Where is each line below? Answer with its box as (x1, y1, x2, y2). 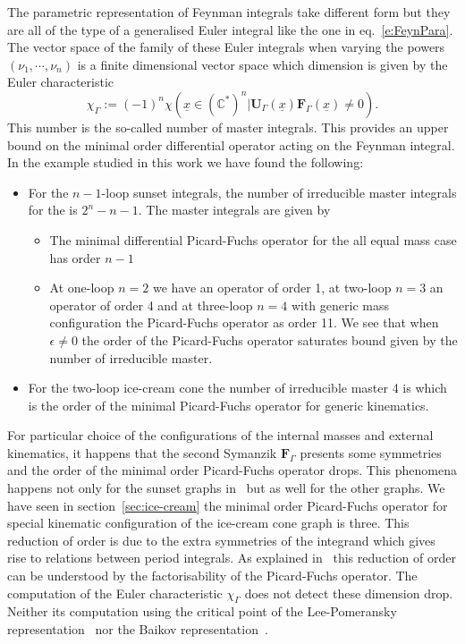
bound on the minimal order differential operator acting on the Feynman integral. (7, 135, 455, 154)
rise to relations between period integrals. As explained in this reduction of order (7, 548, 456, 567)
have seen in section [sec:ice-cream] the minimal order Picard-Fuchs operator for (7, 496, 448, 514)
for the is (28, 200, 78, 219)
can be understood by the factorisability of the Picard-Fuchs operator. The (7, 566, 418, 585)
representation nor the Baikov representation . (7, 620, 268, 639)
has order (49, 248, 101, 267)
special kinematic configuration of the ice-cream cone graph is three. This (7, 513, 410, 532)
